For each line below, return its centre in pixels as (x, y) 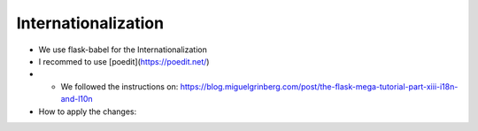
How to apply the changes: (88, 112)
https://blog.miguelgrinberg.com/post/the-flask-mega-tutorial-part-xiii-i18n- (319, 86)
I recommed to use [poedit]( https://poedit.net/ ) (124, 61)
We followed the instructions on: (119, 86)
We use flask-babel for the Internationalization (123, 50)
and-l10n (77, 99)
